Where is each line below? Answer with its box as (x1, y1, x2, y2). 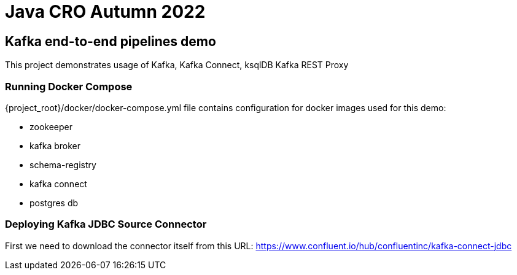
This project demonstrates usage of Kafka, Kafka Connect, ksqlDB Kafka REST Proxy (5, 60, 349, 71)
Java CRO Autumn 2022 (5, 1, 206, 22)
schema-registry (29, 159, 96, 170)
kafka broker (29, 140, 81, 151)
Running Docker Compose (5, 80, 133, 93)
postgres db (29, 197, 79, 208)
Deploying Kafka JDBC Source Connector (5, 218, 207, 231)
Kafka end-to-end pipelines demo (5, 33, 216, 49)
